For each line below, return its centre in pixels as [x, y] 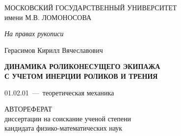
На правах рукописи [34, 34]
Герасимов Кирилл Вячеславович [54, 50]
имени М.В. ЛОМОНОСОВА [48, 17]
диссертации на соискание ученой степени [68, 118]
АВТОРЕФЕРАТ [28, 109]
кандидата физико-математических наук [64, 128]
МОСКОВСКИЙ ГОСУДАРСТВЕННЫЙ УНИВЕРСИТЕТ [91, 7]
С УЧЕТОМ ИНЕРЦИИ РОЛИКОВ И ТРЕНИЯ [81, 76]
